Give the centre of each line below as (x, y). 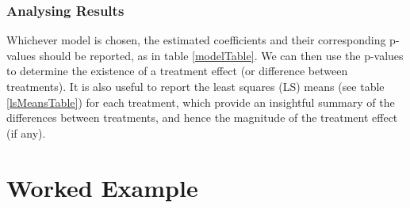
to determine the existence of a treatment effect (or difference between (177, 71)
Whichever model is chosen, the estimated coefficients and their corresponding (196, 40)
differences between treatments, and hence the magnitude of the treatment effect (202, 117)
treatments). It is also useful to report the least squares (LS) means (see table (195, 86)
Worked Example (102, 187)
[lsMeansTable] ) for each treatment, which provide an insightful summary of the (201, 102)
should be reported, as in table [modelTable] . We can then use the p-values (221, 55)
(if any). (26, 132)
